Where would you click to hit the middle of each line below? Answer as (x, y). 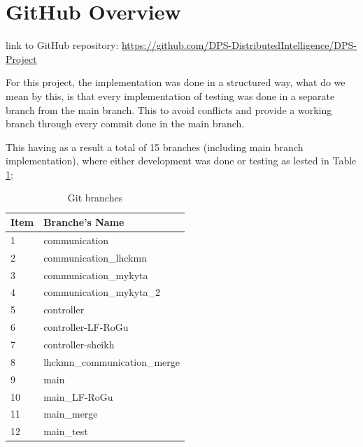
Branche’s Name (84, 222)
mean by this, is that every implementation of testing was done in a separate (170, 95)
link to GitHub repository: (62, 45)
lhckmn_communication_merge (112, 361)
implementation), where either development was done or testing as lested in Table (181, 161)
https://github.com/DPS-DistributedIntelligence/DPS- (239, 45)
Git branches (95, 198)
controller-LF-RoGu (86, 327)
